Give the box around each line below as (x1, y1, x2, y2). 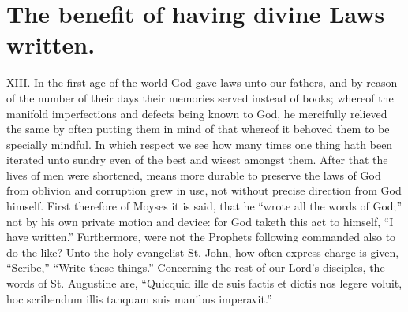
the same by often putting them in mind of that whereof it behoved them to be (6, 121, 390, 137)
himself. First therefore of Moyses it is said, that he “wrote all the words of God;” (6, 198, 402, 214)
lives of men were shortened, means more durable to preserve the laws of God (6, 166, 381, 183)
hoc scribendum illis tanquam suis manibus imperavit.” (6, 290, 272, 306)
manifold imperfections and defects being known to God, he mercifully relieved (6, 105, 387, 121)
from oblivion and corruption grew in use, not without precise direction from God (6, 182, 402, 199)
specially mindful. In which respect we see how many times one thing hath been (6, 136, 393, 152)
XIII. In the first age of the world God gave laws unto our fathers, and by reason (6, 74, 398, 91)
